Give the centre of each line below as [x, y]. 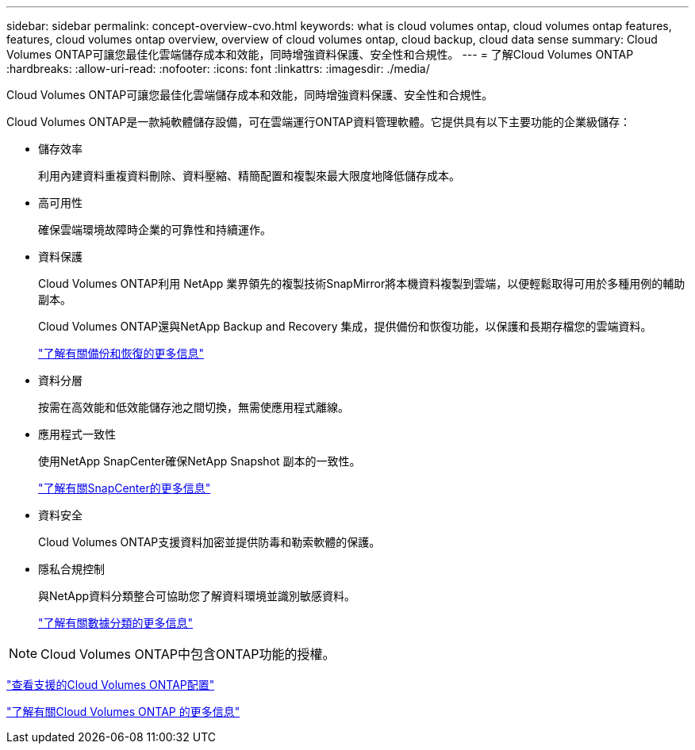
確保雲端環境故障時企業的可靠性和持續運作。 [155, 230]
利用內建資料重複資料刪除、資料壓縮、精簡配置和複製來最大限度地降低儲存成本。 [249, 176]
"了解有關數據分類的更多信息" [116, 623]
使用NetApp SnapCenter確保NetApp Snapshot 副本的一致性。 [200, 461]
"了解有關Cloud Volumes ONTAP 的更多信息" [123, 712]
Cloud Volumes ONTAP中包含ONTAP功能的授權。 [188, 654]
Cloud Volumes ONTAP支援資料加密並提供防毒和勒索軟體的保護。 [209, 542]
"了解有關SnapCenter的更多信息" [125, 488]
